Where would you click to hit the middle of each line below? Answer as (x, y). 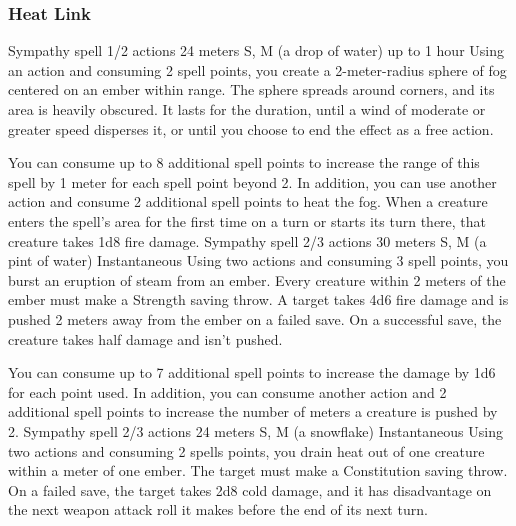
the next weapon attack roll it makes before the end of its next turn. (218, 509)
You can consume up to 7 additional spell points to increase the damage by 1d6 (252, 372)
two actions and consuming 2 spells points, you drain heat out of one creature (246, 450)
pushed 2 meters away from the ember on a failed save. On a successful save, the (255, 318)
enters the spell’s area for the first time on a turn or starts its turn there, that (247, 220)
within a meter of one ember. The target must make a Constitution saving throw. (258, 470)
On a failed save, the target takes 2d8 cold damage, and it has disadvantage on (250, 489)
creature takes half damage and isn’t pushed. (145, 338)
